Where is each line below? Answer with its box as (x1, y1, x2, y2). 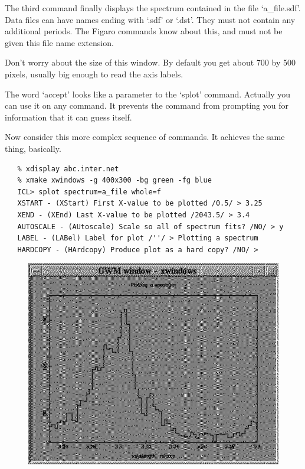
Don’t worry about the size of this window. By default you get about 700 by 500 (5, 56, 296, 69)
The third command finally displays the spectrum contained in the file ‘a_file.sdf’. (5, 2, 301, 14)
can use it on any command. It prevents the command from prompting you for (5, 99, 288, 112)
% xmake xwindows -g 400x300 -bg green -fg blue (17, 176, 212, 185)
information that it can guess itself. (5, 110, 132, 123)
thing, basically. (5, 142, 61, 154)
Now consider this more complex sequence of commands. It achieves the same (5, 131, 285, 143)
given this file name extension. (5, 36, 114, 48)
